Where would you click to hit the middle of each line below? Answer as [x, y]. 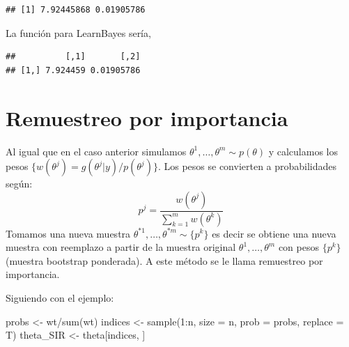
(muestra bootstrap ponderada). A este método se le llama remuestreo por [164, 260]
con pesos [298, 247]
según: [19, 184]
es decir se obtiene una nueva [274, 233]
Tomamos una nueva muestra [68, 233]
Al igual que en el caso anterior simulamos [96, 151]
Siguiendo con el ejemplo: [60, 297]
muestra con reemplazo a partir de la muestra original [121, 247]
